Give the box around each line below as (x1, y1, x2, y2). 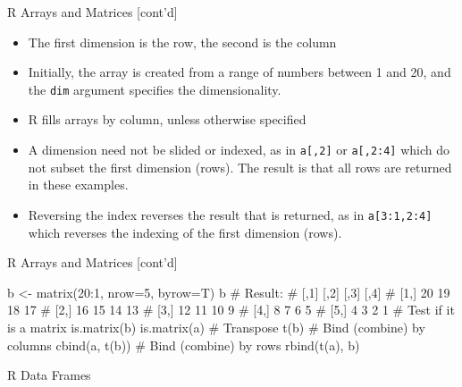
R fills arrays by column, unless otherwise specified (28, 110, 307, 129)
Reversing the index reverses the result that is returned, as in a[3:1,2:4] (28, 205, 433, 223)
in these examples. (28, 175, 129, 194)
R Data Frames (7, 366, 91, 384)
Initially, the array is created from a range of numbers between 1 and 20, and (28, 63, 451, 81)
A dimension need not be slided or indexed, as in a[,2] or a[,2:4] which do (28, 140, 450, 159)
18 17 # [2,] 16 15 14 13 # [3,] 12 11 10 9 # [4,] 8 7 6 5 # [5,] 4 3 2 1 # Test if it (7, 300, 455, 319)
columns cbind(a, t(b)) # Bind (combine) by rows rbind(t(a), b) (7, 335, 360, 354)
